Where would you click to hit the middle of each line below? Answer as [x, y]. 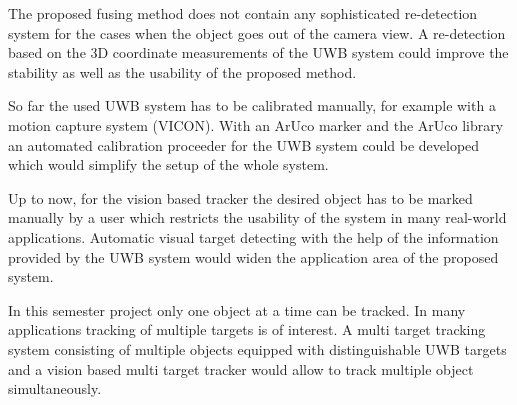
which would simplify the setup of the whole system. [168, 164]
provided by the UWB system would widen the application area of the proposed [253, 256]
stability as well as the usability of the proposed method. [182, 71]
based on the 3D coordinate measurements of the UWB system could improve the [258, 52]
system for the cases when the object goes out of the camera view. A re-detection [257, 32]
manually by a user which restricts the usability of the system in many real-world [257, 217]
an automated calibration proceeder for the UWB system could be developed [244, 144]
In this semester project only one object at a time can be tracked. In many [237, 309]
